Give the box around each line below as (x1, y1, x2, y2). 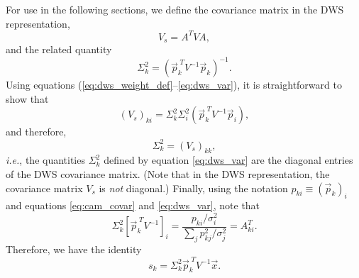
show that (6, 91, 49, 106)
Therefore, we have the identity (6, 242, 142, 257)
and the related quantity (6, 42, 112, 57)
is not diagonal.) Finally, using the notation (99, 180, 288, 195)
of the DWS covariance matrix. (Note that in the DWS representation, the (6, 166, 330, 181)
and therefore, (6, 124, 67, 139)
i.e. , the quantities (6, 152, 85, 167)
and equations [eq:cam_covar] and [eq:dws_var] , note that (6, 198, 260, 213)
